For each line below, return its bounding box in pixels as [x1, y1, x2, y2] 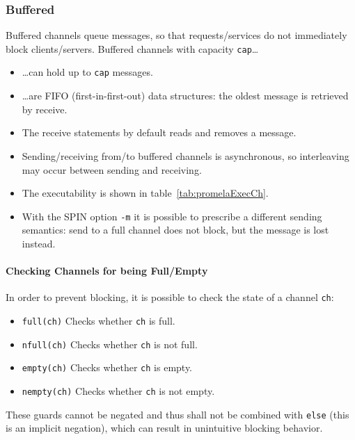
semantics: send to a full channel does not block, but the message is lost [22, 222, 329, 237]
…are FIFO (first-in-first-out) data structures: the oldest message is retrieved [22, 88, 349, 103]
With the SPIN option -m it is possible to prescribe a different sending [22, 209, 322, 223]
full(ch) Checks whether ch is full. [22, 313, 175, 327]
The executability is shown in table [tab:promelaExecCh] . [22, 186, 269, 200]
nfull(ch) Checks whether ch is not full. [22, 336, 198, 351]
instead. [22, 236, 56, 250]
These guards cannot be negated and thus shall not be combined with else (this [6, 407, 349, 421]
